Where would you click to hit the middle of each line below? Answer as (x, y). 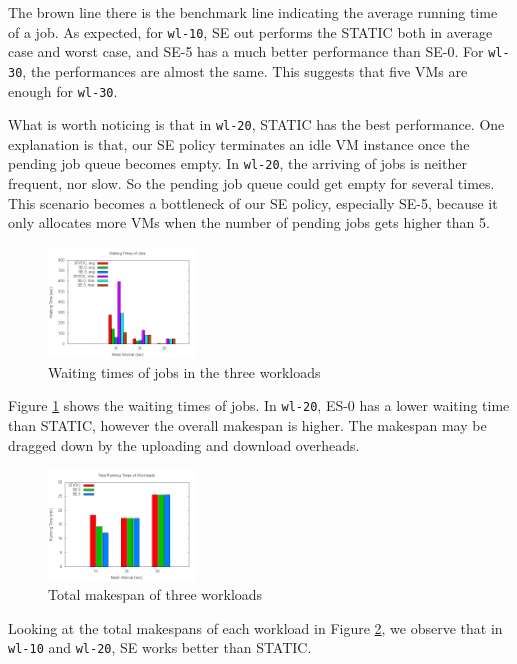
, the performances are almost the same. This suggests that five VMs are (245, 70)
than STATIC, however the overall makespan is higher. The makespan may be (247, 425)
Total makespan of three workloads (155, 594)
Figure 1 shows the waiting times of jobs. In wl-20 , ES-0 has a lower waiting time (259, 405)
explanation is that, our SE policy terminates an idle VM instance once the (239, 143)
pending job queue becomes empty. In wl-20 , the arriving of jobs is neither (237, 163)
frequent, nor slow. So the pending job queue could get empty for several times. (251, 183)
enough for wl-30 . (63, 90)
